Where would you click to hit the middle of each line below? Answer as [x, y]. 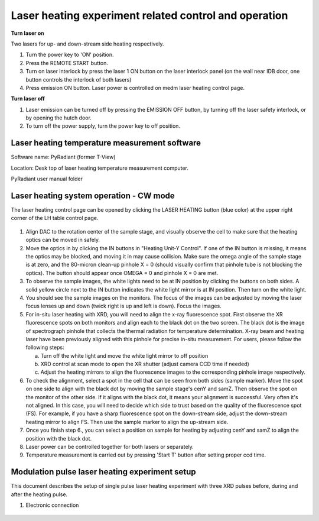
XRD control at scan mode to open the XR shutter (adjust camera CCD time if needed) [145, 364]
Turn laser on [27, 33]
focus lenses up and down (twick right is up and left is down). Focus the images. [123, 306]
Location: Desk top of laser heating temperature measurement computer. [100, 168]
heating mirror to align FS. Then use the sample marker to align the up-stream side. [127, 422]
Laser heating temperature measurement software [106, 143]
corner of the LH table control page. [55, 218]
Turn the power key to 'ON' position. [70, 55]
